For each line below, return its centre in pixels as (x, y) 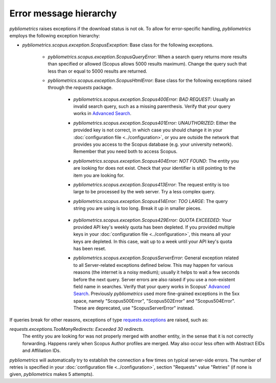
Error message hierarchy (63, 13)
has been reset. (90, 249)
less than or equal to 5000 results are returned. (98, 71)
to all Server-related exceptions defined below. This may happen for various (153, 265)
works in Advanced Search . (102, 114)
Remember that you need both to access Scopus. (125, 151)
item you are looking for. (99, 175)
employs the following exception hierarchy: (55, 35)
